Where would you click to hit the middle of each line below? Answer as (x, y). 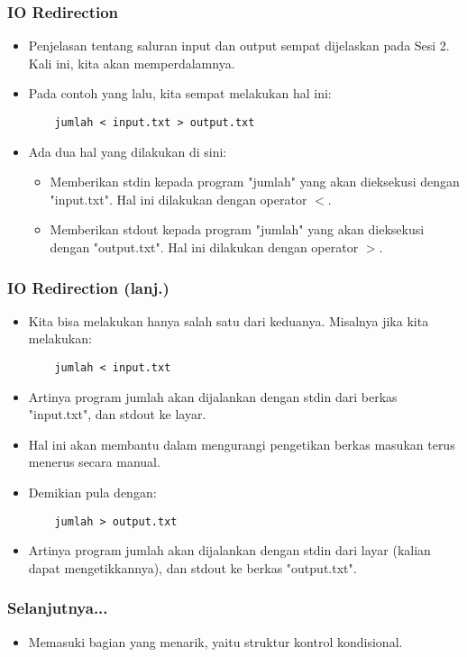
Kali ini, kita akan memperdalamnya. (132, 63)
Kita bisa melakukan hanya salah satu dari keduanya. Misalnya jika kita (229, 320)
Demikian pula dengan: (92, 493)
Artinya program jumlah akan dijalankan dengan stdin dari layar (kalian (229, 550)
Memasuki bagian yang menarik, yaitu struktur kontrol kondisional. (215, 641)
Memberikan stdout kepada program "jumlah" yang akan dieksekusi (237, 229)
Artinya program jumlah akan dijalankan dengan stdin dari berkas (213, 396)
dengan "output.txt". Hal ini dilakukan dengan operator (204, 247)
